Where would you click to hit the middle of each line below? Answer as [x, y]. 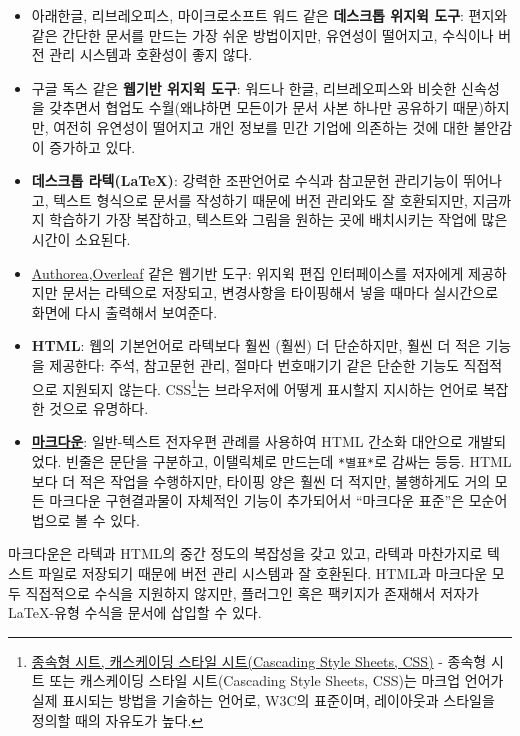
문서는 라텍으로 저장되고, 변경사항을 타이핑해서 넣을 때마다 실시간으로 [280, 292]
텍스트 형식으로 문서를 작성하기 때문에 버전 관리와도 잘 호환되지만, [260, 199]
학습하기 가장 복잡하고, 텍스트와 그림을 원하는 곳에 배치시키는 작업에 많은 [278, 219]
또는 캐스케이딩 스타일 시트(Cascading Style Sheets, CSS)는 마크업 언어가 [276, 680]
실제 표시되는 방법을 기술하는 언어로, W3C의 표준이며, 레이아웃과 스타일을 [263, 699]
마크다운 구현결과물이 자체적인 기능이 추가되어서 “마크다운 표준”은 [257, 500]
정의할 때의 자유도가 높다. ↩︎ [117, 719]
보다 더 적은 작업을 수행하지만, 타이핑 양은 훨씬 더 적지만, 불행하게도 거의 [261, 480]
